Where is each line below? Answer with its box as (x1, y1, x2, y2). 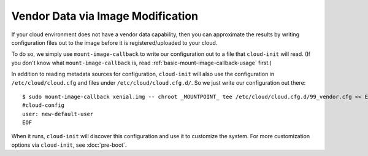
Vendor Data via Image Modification (11, 9, 199, 23)
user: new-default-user (22, 111, 94, 117)
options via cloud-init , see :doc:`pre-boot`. (11, 141, 127, 149)
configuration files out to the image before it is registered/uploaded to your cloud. (11, 39, 218, 46)
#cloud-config (22, 102, 64, 109)
